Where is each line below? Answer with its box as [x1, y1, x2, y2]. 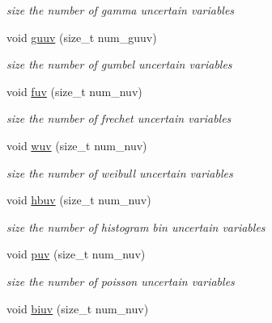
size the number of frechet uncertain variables [6, 110, 232, 127]
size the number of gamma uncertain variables [6, 2, 235, 18]
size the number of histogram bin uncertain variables [6, 218, 266, 235]
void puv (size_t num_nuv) [6, 245, 146, 262]
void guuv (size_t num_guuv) [6, 28, 157, 45]
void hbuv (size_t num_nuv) [6, 191, 151, 208]
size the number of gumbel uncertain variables [6, 56, 232, 73]
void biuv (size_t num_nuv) [6, 300, 149, 317]
